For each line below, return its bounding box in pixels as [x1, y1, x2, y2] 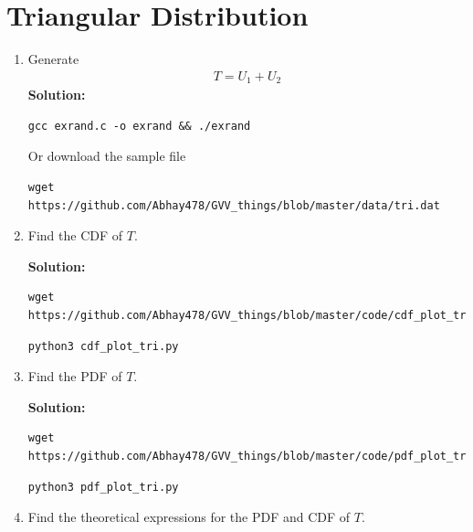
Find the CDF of [27, 226, 123, 245]
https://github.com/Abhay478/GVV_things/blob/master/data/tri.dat [27, 198, 440, 212]
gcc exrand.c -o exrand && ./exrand [27, 119, 251, 133]
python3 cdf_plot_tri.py [27, 339, 179, 353]
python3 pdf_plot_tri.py [27, 480, 179, 494]
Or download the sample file [27, 146, 186, 165]
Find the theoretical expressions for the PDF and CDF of [27, 507, 351, 527]
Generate [27, 49, 79, 69]
